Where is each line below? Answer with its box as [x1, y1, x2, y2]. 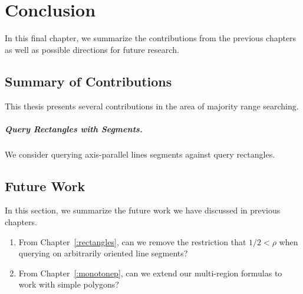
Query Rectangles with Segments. [5, 122, 143, 135]
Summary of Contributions [5, 72, 172, 90]
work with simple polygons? [18, 278, 119, 290]
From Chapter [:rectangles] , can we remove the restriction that [18, 235, 246, 248]
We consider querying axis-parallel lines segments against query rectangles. [5, 148, 275, 160]
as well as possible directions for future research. [5, 43, 179, 55]
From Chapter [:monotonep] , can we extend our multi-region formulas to [18, 266, 282, 279]
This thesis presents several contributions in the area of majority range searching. [5, 99, 299, 112]
